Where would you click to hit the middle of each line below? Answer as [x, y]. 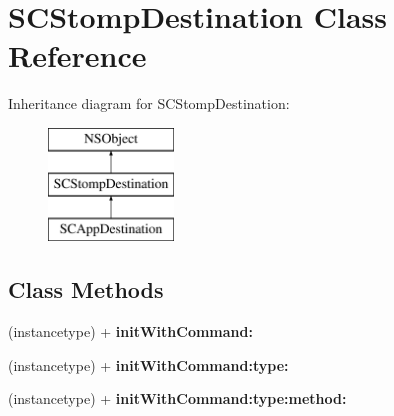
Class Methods [86, 289]
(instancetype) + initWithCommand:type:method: [177, 398]
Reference [77, 55]
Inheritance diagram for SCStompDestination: [149, 103]
